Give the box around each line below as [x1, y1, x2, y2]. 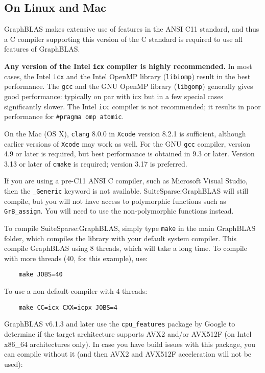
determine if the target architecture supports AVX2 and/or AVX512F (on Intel [4, 328, 252, 339]
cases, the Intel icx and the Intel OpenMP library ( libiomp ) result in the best [4, 71, 251, 81]
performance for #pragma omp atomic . [4, 111, 124, 122]
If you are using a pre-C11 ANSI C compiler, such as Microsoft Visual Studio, [4, 175, 248, 186]
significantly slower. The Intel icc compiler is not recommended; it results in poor [4, 101, 261, 111]
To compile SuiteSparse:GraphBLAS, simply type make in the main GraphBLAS [4, 222, 256, 233]
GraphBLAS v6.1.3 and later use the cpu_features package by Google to [4, 318, 235, 329]
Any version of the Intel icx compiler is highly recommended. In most [4, 60, 252, 71]
